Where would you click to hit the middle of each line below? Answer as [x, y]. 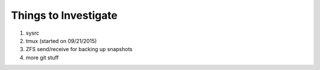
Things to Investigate [64, 15]
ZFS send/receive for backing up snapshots [79, 49]
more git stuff [42, 57]
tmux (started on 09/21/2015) [61, 41]
